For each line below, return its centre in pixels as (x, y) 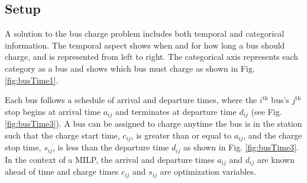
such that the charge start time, (62, 135)
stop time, (23, 147)
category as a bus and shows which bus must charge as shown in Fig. (130, 68)
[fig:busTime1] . (32, 80)
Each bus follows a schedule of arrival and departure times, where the (131, 100)
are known (276, 159)
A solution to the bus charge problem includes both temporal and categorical (145, 33)
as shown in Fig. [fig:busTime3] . (241, 147)
